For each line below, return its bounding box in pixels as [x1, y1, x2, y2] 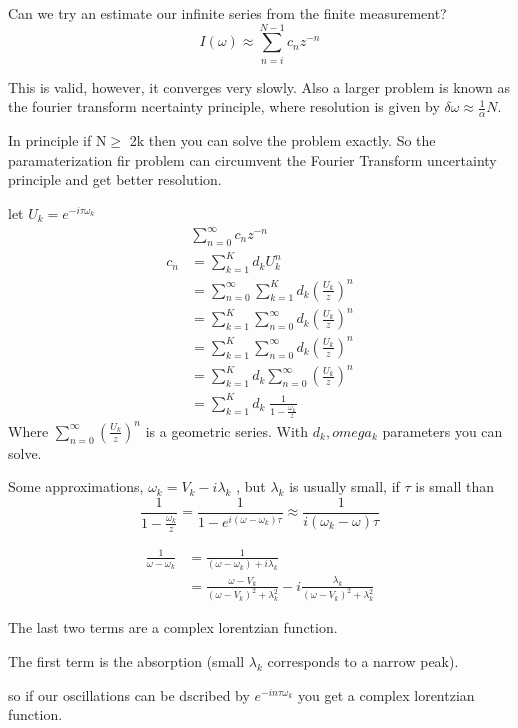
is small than [415, 476, 494, 497]
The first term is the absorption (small [8, 651, 245, 672]
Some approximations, [8, 476, 144, 497]
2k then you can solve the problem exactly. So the [129, 130, 436, 151]
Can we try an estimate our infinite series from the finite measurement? [8, 3, 447, 23]
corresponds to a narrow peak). [267, 651, 459, 672]
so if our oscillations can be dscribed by [8, 684, 250, 705]
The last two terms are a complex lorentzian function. [8, 617, 338, 638]
